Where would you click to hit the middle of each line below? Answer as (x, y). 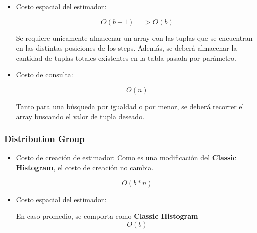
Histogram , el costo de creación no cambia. (85, 167)
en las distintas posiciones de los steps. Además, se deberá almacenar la (126, 48)
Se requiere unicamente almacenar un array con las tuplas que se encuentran (134, 38)
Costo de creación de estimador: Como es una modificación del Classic (126, 157)
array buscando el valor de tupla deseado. (80, 116)
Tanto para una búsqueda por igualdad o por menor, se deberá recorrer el (130, 106)
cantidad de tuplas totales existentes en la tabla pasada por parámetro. (126, 57)
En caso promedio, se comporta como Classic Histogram (107, 216)
